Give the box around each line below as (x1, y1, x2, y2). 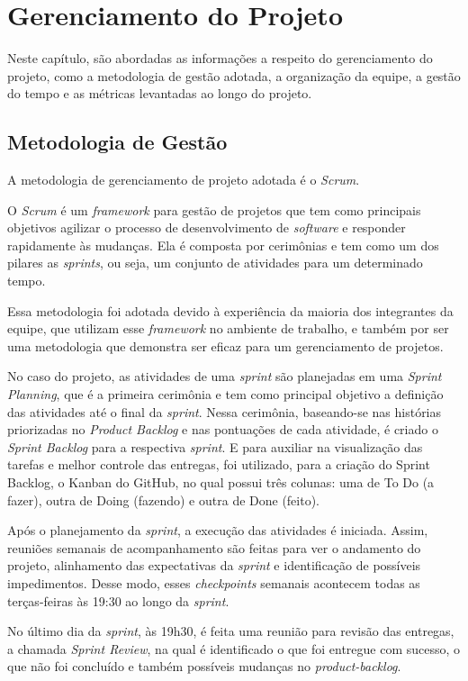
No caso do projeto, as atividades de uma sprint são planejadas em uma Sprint (7, 367, 442, 386)
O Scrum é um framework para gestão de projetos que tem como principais (7, 200, 421, 219)
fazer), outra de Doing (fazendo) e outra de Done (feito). (7, 490, 320, 509)
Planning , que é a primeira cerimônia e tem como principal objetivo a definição (7, 385, 444, 404)
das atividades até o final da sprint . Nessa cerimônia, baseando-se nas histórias (7, 402, 442, 421)
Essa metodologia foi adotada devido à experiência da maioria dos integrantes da (7, 301, 454, 320)
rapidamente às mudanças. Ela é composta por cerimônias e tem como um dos (7, 235, 439, 254)
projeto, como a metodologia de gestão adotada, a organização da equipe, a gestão (7, 66, 461, 85)
